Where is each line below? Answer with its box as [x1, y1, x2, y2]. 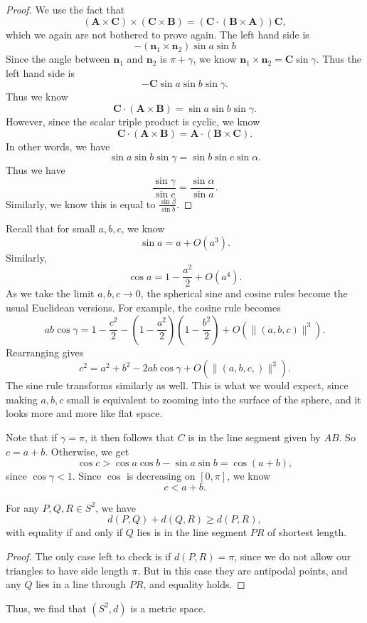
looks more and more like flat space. [6, 406, 163, 421]
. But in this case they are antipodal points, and [137, 562, 348, 577]
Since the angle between [6, 51, 110, 66]
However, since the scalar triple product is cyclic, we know [6, 113, 260, 128]
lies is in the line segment [137, 525, 248, 540]
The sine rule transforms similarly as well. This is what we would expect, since [6, 378, 349, 393]
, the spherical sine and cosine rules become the [140, 286, 348, 301]
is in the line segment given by [188, 430, 321, 445]
